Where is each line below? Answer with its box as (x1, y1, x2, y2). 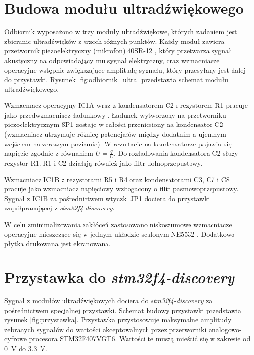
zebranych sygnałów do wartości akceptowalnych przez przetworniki (4, 324, 207, 334)
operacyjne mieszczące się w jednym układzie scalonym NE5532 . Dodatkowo (4, 229, 235, 239)
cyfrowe (4, 334, 27, 344)
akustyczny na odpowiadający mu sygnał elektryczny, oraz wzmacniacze (4, 55, 220, 65)
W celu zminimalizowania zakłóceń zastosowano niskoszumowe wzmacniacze (4, 219, 232, 230)
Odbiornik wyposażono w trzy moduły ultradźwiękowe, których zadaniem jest (4, 26, 237, 37)
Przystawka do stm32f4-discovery (4, 267, 234, 288)
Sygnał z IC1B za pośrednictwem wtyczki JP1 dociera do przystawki (4, 193, 210, 203)
